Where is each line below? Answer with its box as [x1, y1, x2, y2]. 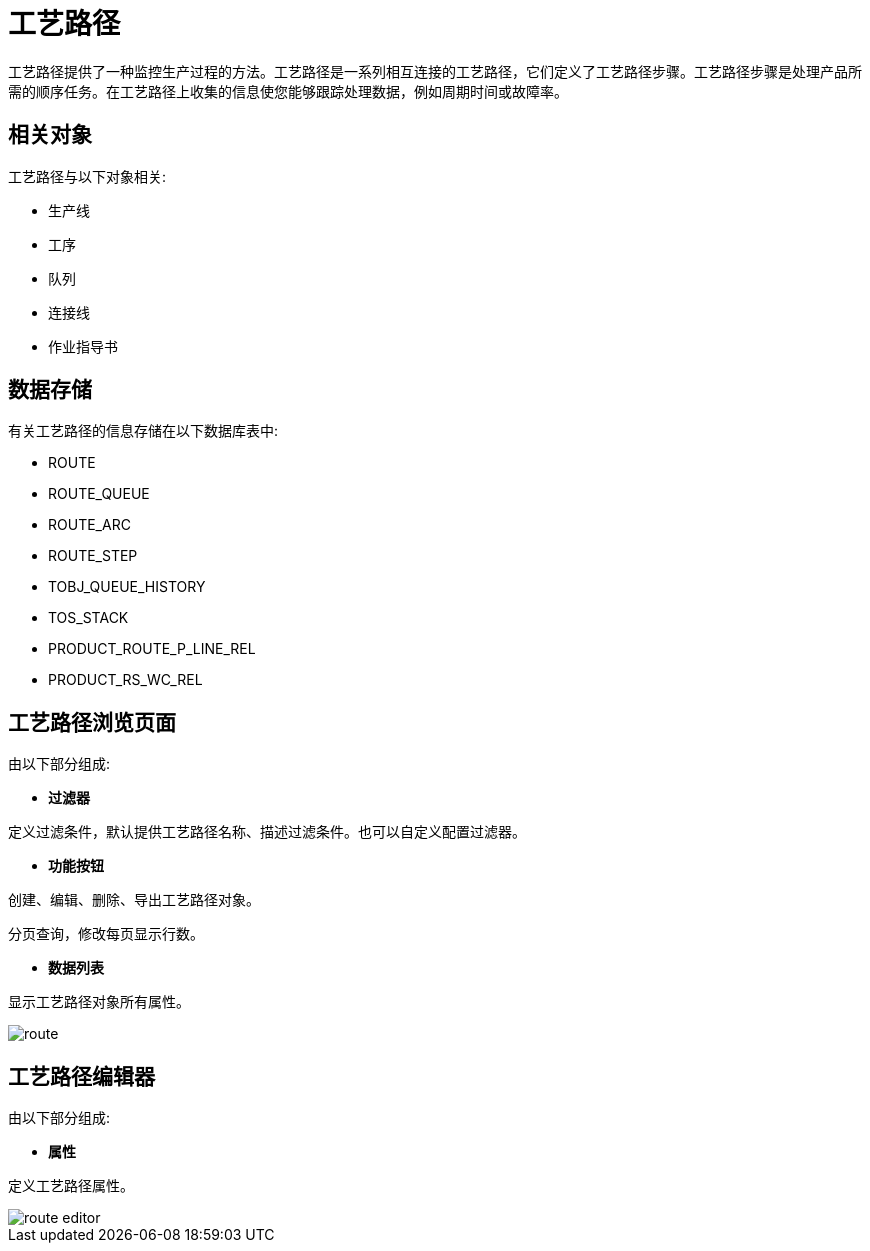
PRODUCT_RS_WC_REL [48, 671, 203, 689]
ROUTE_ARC [48, 516, 131, 534]
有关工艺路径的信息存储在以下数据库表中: [8, 422, 279, 440]
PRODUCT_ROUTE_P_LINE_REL [48, 640, 256, 658]
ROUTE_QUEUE [48, 485, 150, 503]
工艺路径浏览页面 [8, 709, 176, 735]
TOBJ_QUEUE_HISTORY [48, 578, 206, 596]
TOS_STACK [48, 609, 129, 627]
